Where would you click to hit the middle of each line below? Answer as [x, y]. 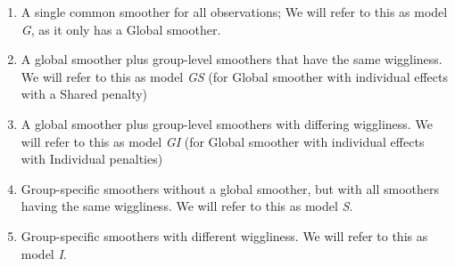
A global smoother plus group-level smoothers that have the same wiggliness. [232, 59]
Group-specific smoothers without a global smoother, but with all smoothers [230, 188]
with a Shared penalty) [84, 94]
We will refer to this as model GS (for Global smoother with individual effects [234, 76]
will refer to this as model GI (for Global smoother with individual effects [223, 141]
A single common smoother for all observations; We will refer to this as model [234, 12]
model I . [44, 253]
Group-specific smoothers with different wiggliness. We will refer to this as [224, 235]
